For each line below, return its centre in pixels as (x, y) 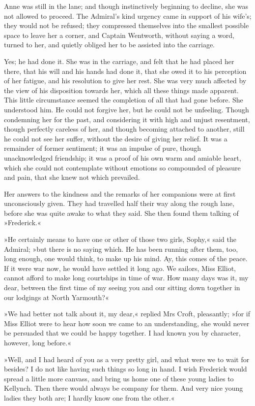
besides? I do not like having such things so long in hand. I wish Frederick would (126, 369)
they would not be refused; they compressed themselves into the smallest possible (127, 25)
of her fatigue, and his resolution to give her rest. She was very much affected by (125, 81)
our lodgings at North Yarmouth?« (57, 297)
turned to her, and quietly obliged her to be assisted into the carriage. (110, 45)
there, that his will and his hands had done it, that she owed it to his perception (125, 71)
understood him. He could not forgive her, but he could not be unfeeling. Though (127, 109)
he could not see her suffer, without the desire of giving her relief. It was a (116, 138)
